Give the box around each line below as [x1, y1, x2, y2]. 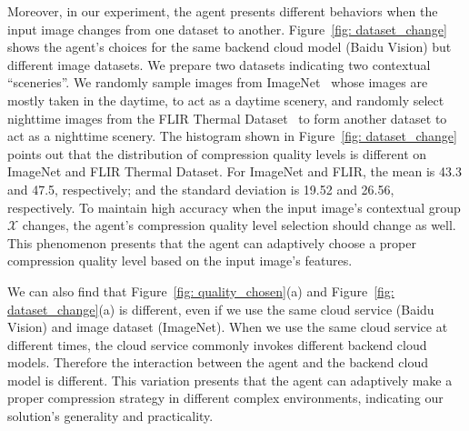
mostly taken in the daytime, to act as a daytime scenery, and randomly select [7, 90, 444, 109]
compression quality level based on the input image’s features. [7, 251, 353, 270]
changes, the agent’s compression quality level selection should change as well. [22, 215, 456, 235]
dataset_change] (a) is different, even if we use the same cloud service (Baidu [7, 299, 434, 318]
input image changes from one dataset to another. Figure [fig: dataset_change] [7, 19, 447, 38]
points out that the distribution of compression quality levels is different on [7, 144, 427, 163]
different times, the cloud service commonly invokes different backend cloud [7, 335, 427, 354]
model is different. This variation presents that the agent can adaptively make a [7, 370, 453, 389]
